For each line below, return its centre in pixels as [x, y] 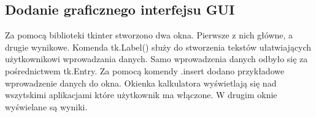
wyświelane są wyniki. [46, 106]
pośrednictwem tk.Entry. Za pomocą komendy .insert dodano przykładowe [145, 70]
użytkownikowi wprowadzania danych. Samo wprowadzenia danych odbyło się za [156, 59]
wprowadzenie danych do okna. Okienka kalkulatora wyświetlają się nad [141, 83]
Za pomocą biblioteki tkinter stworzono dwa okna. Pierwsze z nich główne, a [149, 35]
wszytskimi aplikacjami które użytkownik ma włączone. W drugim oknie [141, 95]
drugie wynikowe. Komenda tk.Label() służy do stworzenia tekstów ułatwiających [158, 47]
